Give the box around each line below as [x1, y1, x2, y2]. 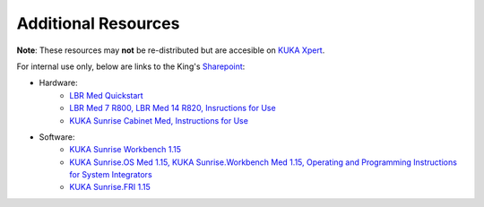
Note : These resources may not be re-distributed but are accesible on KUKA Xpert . [16, 45, 325, 56]
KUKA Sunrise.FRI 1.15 [69, 182, 151, 193]
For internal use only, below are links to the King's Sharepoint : [16, 61, 246, 72]
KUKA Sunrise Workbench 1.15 [69, 144, 182, 155]
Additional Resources [16, 13, 180, 33]
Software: [39, 131, 75, 142]
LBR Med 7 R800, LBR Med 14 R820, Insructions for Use [69, 103, 277, 114]
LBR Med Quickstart [69, 90, 143, 100]
